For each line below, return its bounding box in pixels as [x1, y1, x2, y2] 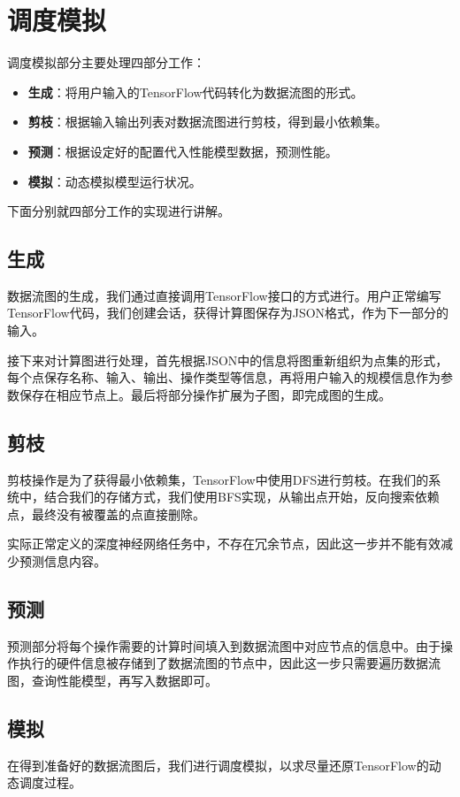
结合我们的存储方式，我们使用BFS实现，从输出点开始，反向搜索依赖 [43, 487, 440, 506]
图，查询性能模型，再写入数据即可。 [7, 671, 218, 690]
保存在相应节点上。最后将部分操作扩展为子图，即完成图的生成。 [19, 385, 391, 403]
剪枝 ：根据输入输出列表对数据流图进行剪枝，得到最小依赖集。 [27, 112, 387, 131]
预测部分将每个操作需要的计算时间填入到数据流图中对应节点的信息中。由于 [7, 636, 441, 655]
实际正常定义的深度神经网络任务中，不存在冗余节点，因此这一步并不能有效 [7, 534, 441, 553]
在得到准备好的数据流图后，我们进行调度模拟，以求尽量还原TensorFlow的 [7, 755, 429, 774]
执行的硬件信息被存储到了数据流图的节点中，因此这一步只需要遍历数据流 [19, 654, 441, 672]
